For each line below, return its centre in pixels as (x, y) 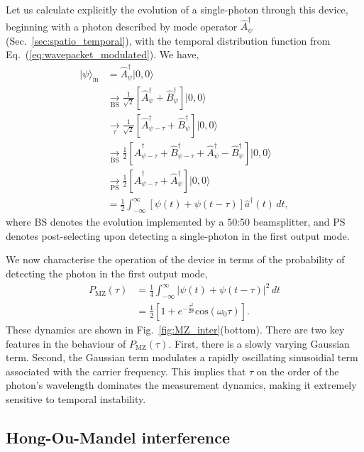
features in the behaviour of (66, 343)
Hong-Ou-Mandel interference (118, 437)
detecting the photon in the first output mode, (107, 273)
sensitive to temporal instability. (76, 398)
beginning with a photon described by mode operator (122, 26)
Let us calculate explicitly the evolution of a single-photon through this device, (177, 9)
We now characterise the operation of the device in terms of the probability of (175, 259)
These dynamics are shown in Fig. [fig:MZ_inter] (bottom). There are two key (175, 329)
